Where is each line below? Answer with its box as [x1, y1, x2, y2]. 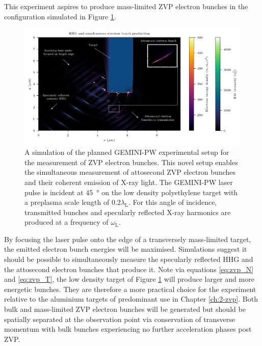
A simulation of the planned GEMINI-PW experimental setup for [24, 147, 229, 157]
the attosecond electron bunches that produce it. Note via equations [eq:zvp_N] [4, 263, 254, 274]
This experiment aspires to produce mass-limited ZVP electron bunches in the [4, 1, 248, 11]
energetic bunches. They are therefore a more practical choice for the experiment [4, 283, 256, 294]
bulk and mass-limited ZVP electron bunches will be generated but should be [4, 304, 246, 314]
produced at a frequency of [24, 217, 109, 227]
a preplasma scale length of [24, 197, 110, 207]
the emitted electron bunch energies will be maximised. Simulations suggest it [4, 244, 247, 254]
